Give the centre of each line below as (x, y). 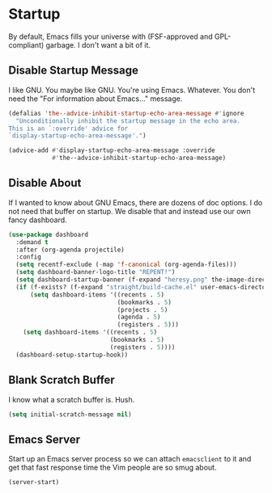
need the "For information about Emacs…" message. (96, 99)
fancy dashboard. (38, 220)
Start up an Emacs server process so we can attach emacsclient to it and (130, 459)
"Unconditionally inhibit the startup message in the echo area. (128, 121)
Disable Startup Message (74, 71)
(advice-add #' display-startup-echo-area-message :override (112, 150)
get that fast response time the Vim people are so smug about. (113, 468)
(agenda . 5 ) (139, 317)
